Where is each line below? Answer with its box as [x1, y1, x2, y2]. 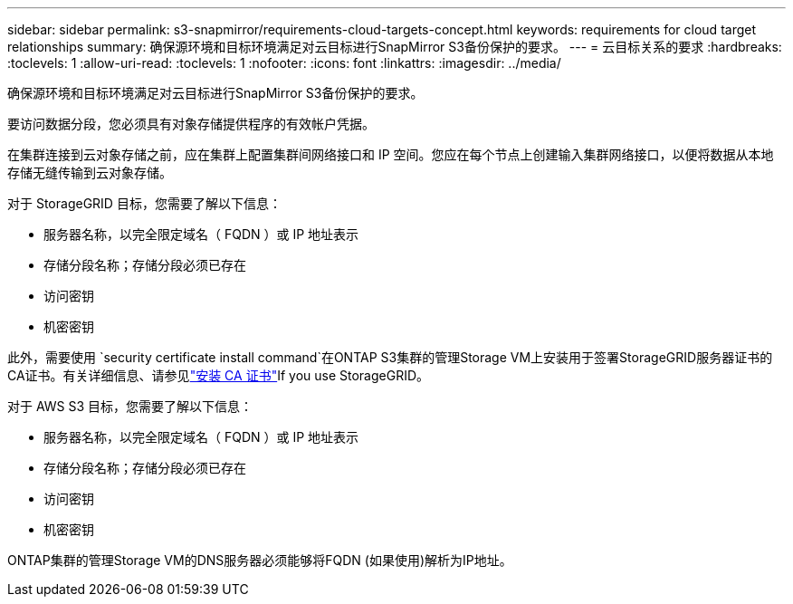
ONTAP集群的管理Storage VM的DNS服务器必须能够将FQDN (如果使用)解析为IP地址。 [7, 552, 512, 568]
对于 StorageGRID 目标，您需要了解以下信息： [7, 196, 282, 211]
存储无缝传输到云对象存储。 [7, 165, 172, 180]
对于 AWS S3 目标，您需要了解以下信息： [7, 398, 253, 414]
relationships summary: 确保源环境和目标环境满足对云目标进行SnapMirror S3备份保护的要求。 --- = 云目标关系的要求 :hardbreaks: [7, 39, 782, 54]
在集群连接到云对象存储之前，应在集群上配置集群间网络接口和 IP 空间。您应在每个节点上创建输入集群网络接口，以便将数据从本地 [7, 147, 774, 162]
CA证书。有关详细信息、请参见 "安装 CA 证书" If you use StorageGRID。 [7, 368, 430, 383]
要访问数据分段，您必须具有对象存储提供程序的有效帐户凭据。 [7, 116, 375, 131]
